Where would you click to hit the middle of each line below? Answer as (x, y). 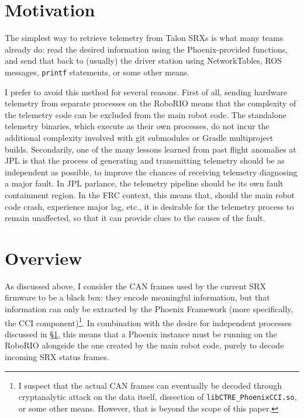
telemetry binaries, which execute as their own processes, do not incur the (137, 126)
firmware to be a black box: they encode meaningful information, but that (137, 297)
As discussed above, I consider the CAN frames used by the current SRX (135, 286)
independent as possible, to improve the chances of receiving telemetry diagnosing (151, 172)
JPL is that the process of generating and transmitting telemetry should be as (145, 160)
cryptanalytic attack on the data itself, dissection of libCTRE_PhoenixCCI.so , (158, 397)
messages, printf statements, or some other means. (97, 72)
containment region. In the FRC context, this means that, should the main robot (150, 194)
